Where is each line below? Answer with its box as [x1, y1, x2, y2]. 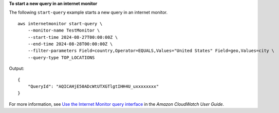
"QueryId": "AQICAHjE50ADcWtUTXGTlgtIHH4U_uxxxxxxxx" [27, 83, 159, 89]
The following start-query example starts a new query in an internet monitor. [9, 10, 168, 16]
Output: [9, 65, 24, 71]
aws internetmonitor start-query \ [18, 21, 103, 26]
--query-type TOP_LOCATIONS [27, 55, 95, 60]
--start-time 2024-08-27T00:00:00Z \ [27, 34, 118, 40]
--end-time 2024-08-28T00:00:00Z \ [27, 41, 113, 47]
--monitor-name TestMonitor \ [27, 28, 100, 33]
